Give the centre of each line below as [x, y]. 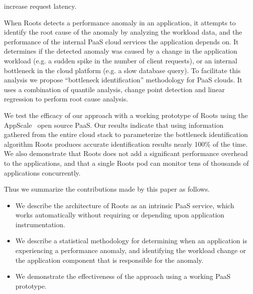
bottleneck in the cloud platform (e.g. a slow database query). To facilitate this [122, 70]
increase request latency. [40, 6]
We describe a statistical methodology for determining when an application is [131, 241]
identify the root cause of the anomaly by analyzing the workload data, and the [123, 32]
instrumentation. [40, 224]
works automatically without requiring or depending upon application [120, 215]
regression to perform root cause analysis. [66, 99]
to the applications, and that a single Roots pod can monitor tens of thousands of [126, 163]
